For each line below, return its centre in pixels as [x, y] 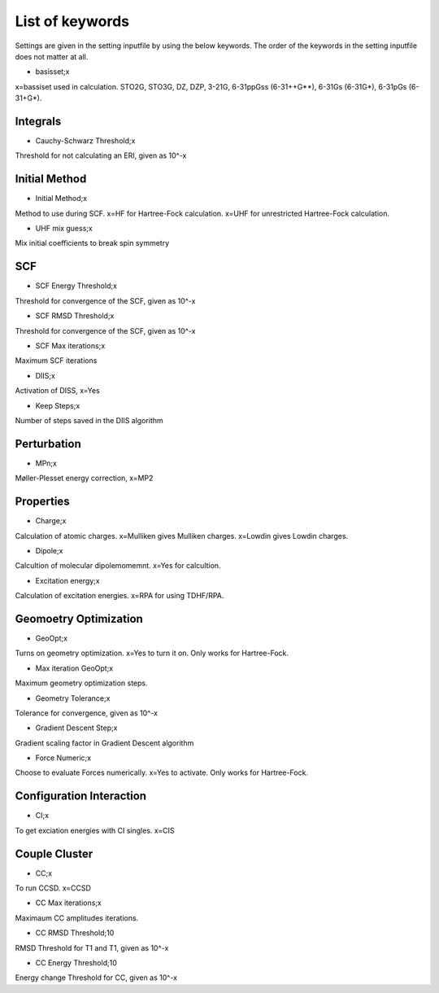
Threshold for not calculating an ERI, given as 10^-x [101, 155]
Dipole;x [49, 550]
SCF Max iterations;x [70, 345]
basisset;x [52, 72]
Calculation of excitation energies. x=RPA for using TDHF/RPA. [120, 596]
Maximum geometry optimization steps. [81, 683]
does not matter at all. [52, 56]
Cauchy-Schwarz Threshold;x [85, 141]
